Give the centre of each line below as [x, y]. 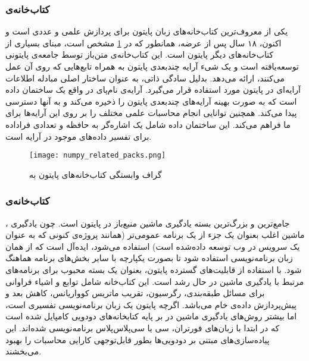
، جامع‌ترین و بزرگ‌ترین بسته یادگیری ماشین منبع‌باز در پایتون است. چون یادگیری [148, 223]
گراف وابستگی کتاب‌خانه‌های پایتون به [96, 174]
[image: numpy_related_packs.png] [98, 156]
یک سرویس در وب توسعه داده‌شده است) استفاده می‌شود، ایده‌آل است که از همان [153, 246]
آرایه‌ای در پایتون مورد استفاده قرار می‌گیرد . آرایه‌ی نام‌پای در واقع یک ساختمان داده [153, 90]
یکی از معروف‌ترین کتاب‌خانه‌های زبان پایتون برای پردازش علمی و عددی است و [147, 31]
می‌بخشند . [24, 351]
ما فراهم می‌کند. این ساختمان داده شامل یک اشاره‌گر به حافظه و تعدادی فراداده [148, 124]
